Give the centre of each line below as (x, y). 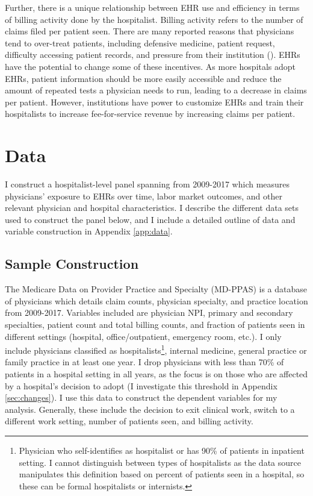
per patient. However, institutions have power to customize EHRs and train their (154, 102)
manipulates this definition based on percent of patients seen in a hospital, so (162, 474)
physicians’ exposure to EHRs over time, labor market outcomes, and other (144, 196)
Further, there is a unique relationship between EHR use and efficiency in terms (152, 7)
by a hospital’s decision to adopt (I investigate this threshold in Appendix (141, 385)
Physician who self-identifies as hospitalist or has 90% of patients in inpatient (162, 450)
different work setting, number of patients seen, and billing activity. (129, 421)
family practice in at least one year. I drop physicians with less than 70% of (144, 362)
